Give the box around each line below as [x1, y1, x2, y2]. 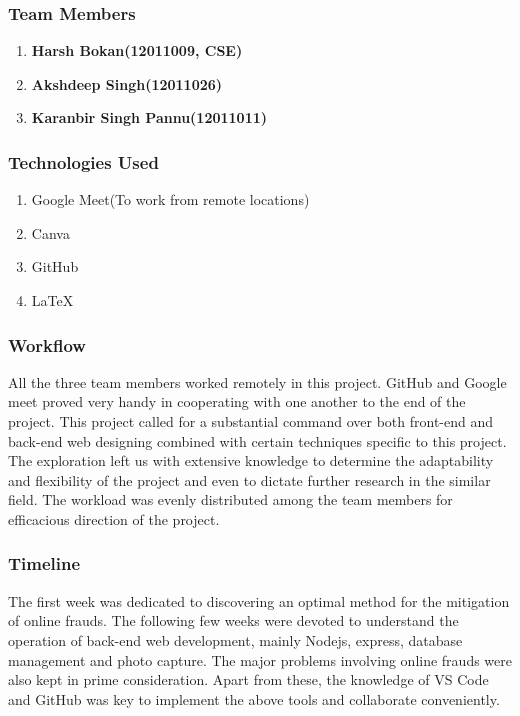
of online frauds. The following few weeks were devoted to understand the [8, 610, 459, 631]
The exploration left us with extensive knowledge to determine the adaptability [8, 450, 494, 471]
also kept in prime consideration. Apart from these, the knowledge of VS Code [8, 669, 489, 690]
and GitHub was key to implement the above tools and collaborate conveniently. [8, 688, 500, 709]
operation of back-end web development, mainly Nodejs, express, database [8, 629, 463, 650]
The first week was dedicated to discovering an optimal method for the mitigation [8, 590, 510, 611]
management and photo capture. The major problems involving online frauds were [8, 649, 512, 670]
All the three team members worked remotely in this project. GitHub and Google [8, 371, 507, 392]
